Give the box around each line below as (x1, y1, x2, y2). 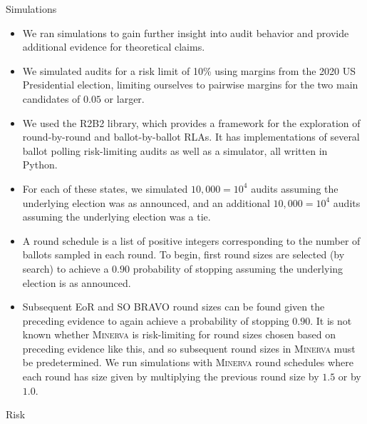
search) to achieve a (22, 261, 109, 276)
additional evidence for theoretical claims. (22, 39, 205, 54)
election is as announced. (22, 275, 131, 290)
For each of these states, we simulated (22, 181, 188, 196)
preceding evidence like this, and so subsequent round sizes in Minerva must (22, 340, 356, 355)
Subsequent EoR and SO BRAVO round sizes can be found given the (22, 299, 325, 314)
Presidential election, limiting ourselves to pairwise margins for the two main (22, 77, 358, 92)
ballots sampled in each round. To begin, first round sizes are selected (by (22, 247, 345, 262)
